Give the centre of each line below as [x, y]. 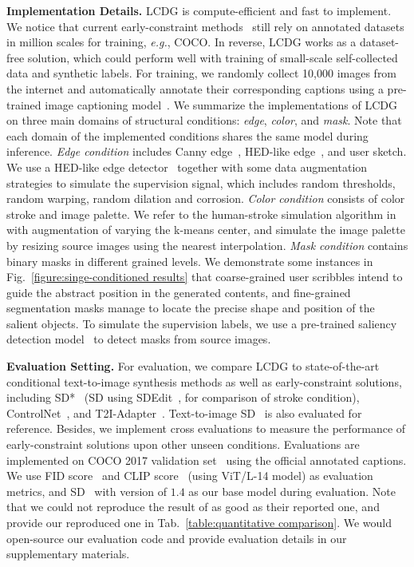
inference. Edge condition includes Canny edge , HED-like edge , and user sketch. [207, 151]
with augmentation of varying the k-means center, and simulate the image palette [206, 230]
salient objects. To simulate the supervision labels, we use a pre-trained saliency [202, 323]
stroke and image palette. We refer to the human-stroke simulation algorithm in [201, 214]
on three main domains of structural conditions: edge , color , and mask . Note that [204, 120]
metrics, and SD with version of [87, 491]
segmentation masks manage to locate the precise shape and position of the [191, 308]
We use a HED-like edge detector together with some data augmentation [187, 167]
